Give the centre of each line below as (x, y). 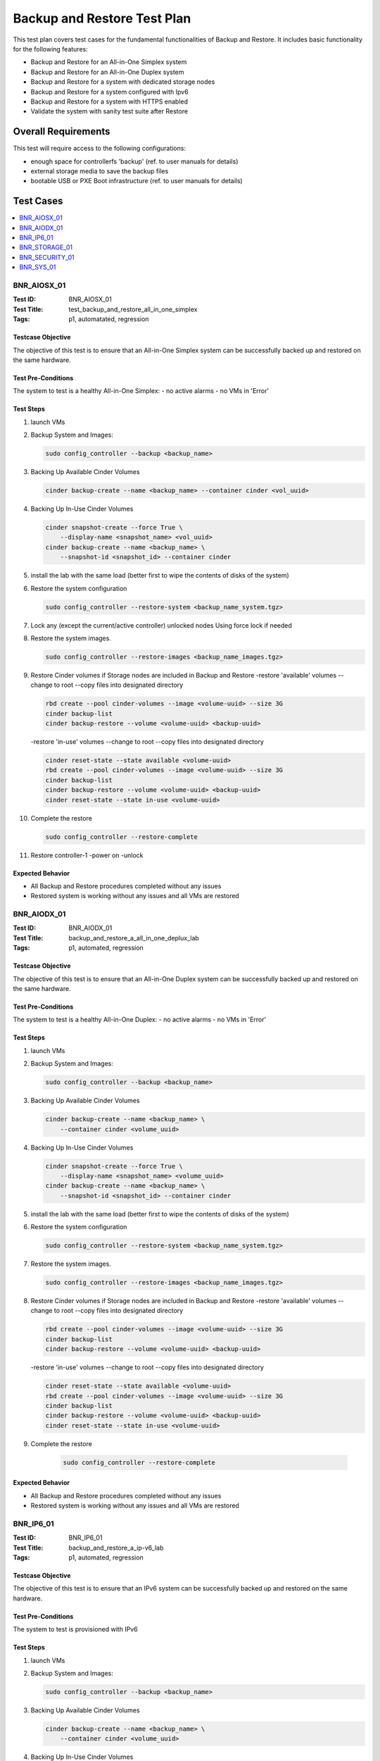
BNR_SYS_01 (38, 267)
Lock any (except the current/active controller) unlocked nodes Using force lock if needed (161, 625)
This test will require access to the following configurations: (100, 149)
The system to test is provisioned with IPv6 (75, 1629)
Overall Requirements (62, 131)
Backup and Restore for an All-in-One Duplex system (107, 72)
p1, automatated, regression (109, 319)
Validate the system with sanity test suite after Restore (109, 111)
